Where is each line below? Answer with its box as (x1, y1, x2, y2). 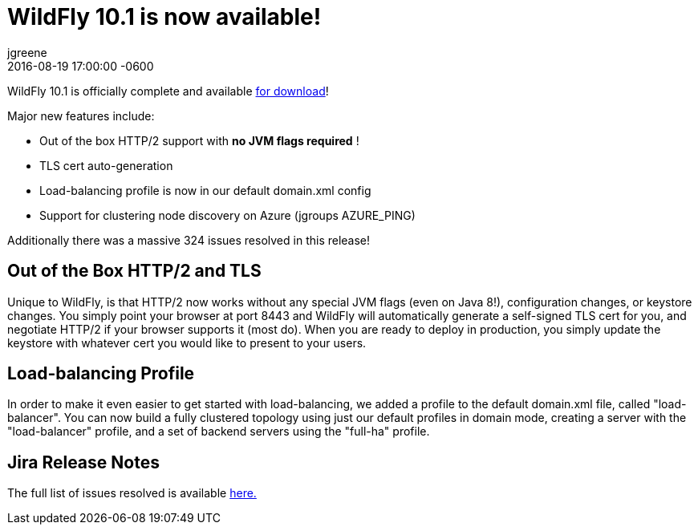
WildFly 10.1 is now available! (7, 3, 322, 30)
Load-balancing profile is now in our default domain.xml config (39, 183, 371, 197)
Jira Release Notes (7, 452, 160, 472)
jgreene (7, 45, 47, 59)
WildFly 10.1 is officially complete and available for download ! (7, 83, 329, 98)
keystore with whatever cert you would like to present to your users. (7, 335, 367, 350)
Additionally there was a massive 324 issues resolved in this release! (7, 233, 371, 247)
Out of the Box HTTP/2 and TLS (7, 261, 262, 282)
